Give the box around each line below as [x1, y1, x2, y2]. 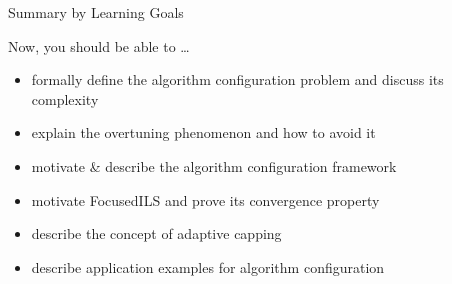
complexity [31, 88, 99, 109]
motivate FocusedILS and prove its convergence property [31, 189, 380, 210]
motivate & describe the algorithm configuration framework [31, 155, 397, 176]
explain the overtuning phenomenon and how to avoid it [31, 122, 376, 143]
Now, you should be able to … [8, 35, 190, 56]
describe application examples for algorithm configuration [31, 256, 385, 277]
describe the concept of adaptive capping [31, 223, 282, 244]
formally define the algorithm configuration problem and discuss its [31, 69, 444, 90]
